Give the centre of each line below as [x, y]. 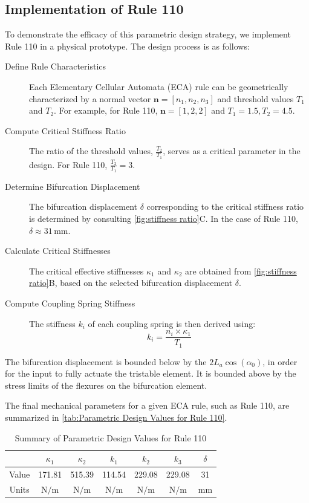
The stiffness [52, 323]
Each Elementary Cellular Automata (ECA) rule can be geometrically [159, 86]
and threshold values [255, 98]
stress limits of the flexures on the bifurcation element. [106, 385]
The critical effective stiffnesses [86, 271]
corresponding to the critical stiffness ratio [225, 206]
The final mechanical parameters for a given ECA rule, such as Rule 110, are [147, 405]
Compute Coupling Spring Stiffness [70, 303]
